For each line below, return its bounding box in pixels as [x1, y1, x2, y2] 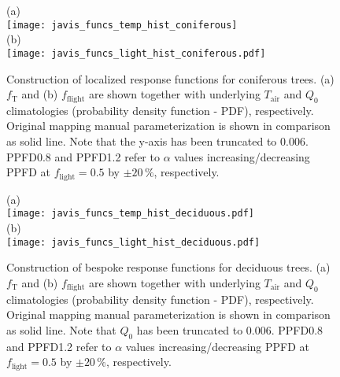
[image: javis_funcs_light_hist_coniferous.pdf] [6, 47, 266, 59]
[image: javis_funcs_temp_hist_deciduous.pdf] [6, 208, 254, 220]
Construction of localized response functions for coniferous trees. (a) [6, 70, 334, 87]
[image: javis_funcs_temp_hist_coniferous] [6, 19, 238, 31]
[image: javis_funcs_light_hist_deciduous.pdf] [6, 236, 261, 248]
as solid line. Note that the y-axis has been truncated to [6, 133, 277, 150]
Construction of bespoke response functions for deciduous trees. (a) [6, 259, 331, 275]
